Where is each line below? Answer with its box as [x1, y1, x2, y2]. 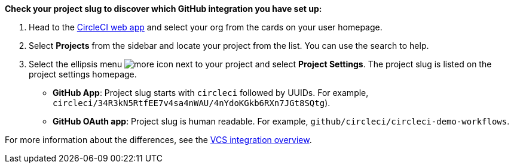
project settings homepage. [29, 69, 137, 79]
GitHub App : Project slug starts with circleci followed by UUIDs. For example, [53, 88, 369, 98]
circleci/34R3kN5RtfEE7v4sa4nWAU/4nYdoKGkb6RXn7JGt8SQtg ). [53, 98, 331, 108]
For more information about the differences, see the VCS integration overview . [5, 135, 312, 145]
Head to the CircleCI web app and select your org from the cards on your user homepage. [29, 22, 383, 32]
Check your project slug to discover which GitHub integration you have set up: [5, 4, 322, 14]
